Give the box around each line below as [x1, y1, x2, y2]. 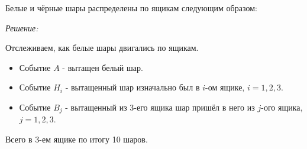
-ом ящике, [205, 81, 245, 93]
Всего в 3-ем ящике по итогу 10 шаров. [5, 133, 148, 145]
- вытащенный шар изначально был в [65, 81, 200, 93]
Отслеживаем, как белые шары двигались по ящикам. [5, 41, 199, 54]
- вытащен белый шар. [62, 61, 143, 73]
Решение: [5, 21, 38, 34]
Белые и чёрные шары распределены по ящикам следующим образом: [5, 2, 257, 14]
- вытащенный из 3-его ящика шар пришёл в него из [65, 101, 255, 113]
